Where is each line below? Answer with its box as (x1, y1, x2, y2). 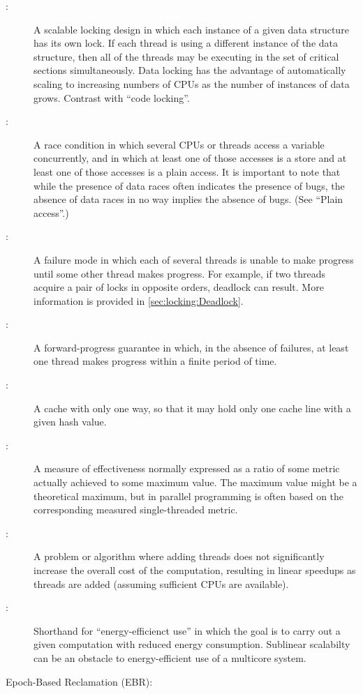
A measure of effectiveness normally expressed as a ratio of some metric (34, 461, 340, 476)
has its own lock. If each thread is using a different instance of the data (34, 36, 338, 50)
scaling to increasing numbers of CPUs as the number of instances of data (34, 76, 350, 91)
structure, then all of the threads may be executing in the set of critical (34, 49, 339, 63)
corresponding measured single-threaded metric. (34, 502, 238, 517)
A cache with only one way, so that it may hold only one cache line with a (34, 400, 351, 415)
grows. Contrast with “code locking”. (34, 90, 190, 105)
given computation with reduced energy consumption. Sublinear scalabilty (34, 637, 350, 651)
